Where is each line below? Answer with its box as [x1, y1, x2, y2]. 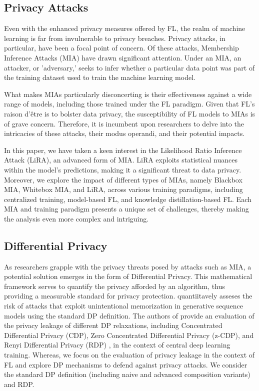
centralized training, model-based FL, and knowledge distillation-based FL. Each [4, 193, 251, 204]
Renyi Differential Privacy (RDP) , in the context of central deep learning [4, 339, 230, 350]
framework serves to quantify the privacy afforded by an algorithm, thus [4, 280, 225, 291]
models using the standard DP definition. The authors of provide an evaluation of [4, 310, 254, 320]
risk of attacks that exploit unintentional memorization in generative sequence [4, 300, 243, 311]
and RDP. [4, 378, 34, 389]
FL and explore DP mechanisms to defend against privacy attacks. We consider [4, 359, 247, 369]
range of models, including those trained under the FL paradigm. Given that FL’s [4, 98, 255, 109]
